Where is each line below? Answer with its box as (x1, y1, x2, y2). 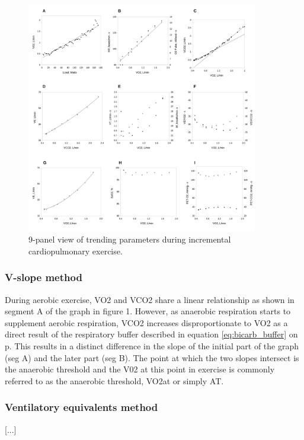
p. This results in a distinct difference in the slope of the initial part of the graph (5, 339, 299, 352)
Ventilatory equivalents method (5, 400, 158, 415)
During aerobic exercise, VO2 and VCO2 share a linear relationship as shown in (5, 293, 295, 305)
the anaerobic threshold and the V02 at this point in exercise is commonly (5, 363, 275, 375)
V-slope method (5, 270, 82, 285)
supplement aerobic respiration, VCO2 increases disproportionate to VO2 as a (5, 316, 288, 329)
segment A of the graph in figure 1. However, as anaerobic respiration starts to (5, 305, 291, 317)
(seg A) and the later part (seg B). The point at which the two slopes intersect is (5, 351, 299, 364)
